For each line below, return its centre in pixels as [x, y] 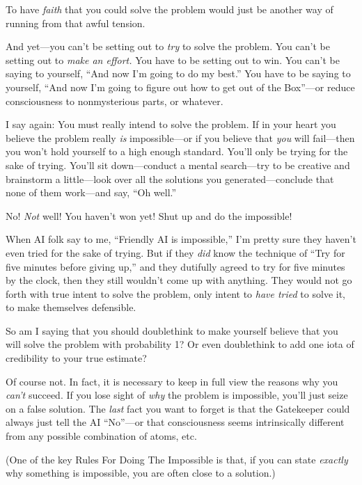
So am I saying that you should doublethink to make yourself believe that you [172, 330]
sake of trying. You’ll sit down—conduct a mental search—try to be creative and [178, 165]
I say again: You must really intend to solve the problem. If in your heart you [171, 124]
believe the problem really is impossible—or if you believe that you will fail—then [180, 137]
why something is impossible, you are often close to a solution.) [141, 473]
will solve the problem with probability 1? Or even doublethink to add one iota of [180, 344]
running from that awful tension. [76, 23]
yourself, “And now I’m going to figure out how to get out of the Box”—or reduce [180, 87]
